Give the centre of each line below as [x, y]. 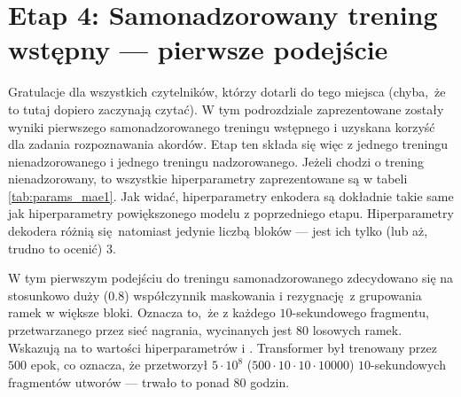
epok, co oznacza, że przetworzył [119, 365]
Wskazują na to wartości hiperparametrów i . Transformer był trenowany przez [223, 347]
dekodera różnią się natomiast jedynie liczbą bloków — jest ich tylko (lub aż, [218, 231]
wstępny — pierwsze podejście [198, 49]
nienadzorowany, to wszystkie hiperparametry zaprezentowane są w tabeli [208, 179]
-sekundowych [408, 365]
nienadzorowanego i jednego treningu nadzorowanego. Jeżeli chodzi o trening [216, 161]
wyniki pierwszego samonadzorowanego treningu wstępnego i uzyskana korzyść [222, 126]
